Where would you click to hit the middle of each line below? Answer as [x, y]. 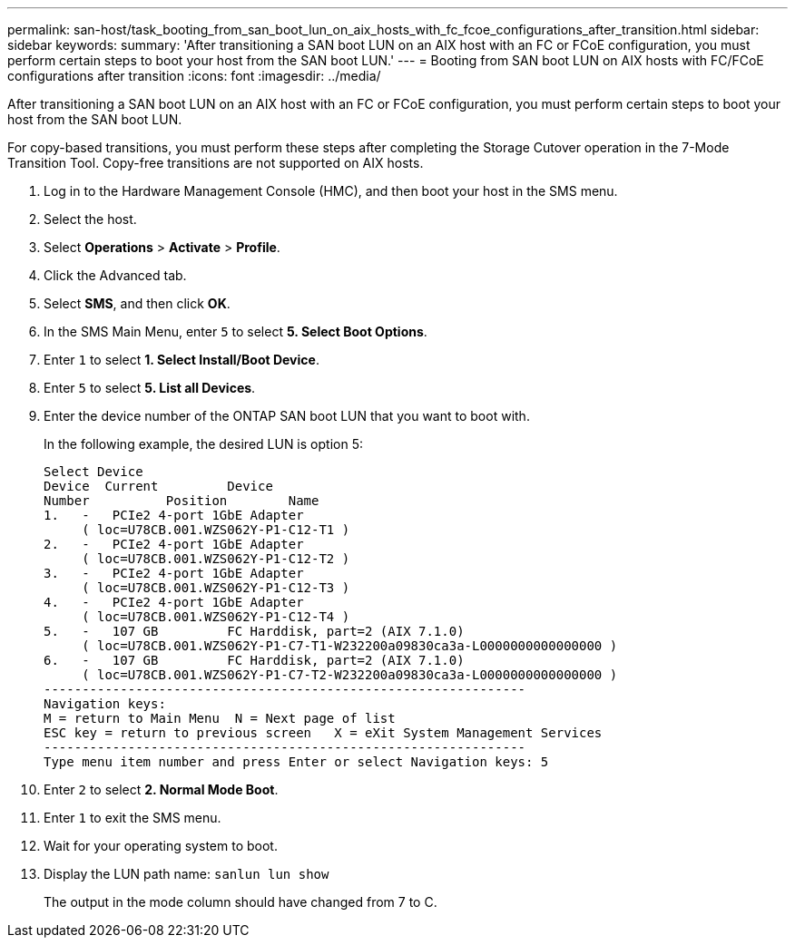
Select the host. [90, 219]
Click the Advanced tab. [115, 275]
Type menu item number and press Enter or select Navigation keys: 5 [296, 762]
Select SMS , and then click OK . [137, 303]
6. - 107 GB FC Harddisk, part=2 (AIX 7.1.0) [254, 660]
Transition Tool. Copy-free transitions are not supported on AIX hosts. [216, 163]
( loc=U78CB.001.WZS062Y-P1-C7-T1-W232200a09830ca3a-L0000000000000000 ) [350, 646]
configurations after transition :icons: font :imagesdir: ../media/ [194, 76]
